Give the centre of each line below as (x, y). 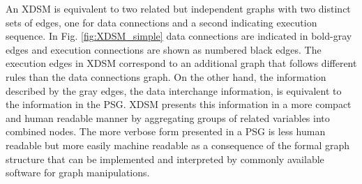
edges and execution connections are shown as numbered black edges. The (164, 49)
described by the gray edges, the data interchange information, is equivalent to (174, 90)
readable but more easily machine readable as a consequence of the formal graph (178, 145)
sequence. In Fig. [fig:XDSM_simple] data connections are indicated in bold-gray (179, 36)
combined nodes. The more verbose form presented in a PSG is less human (166, 131)
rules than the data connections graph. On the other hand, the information (166, 76)
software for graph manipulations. (78, 172)
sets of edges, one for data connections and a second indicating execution (161, 22)
